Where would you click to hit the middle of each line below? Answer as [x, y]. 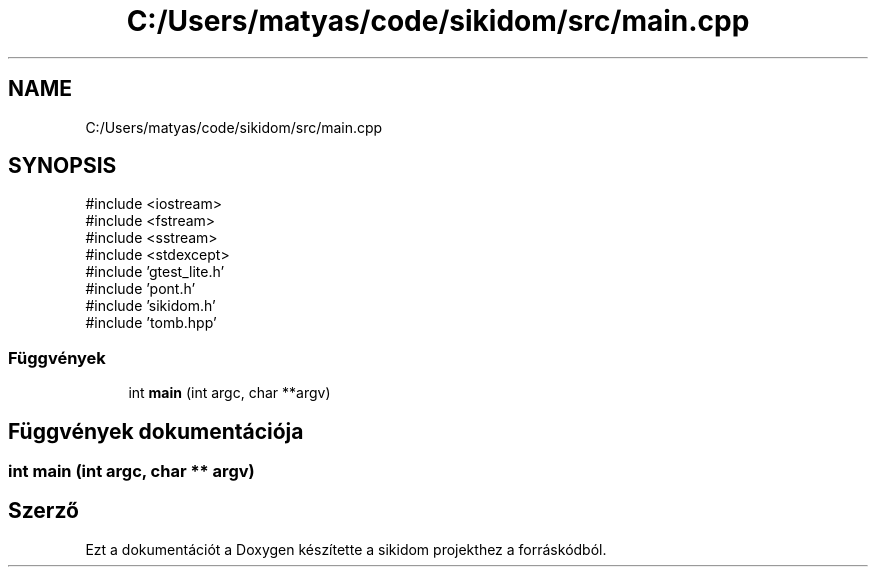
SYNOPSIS [62, 166]
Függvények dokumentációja [156, 431]
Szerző [43, 511]
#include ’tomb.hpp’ [151, 323]
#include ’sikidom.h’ [150, 306]
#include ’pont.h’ [140, 289]
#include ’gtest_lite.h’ [155, 272]
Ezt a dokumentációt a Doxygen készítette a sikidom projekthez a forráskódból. [346, 549]
